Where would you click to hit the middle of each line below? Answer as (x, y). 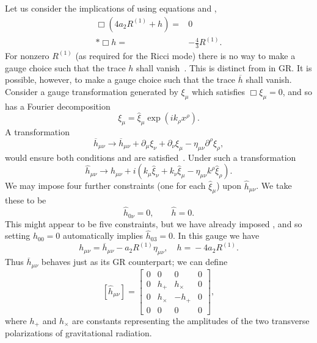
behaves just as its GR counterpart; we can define (134, 262)
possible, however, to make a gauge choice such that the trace (120, 80)
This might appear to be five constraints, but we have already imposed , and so (154, 223)
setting (18, 235)
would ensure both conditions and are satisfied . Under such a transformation (151, 157)
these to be (26, 200)
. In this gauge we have (216, 235)
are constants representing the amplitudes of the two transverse (191, 320)
